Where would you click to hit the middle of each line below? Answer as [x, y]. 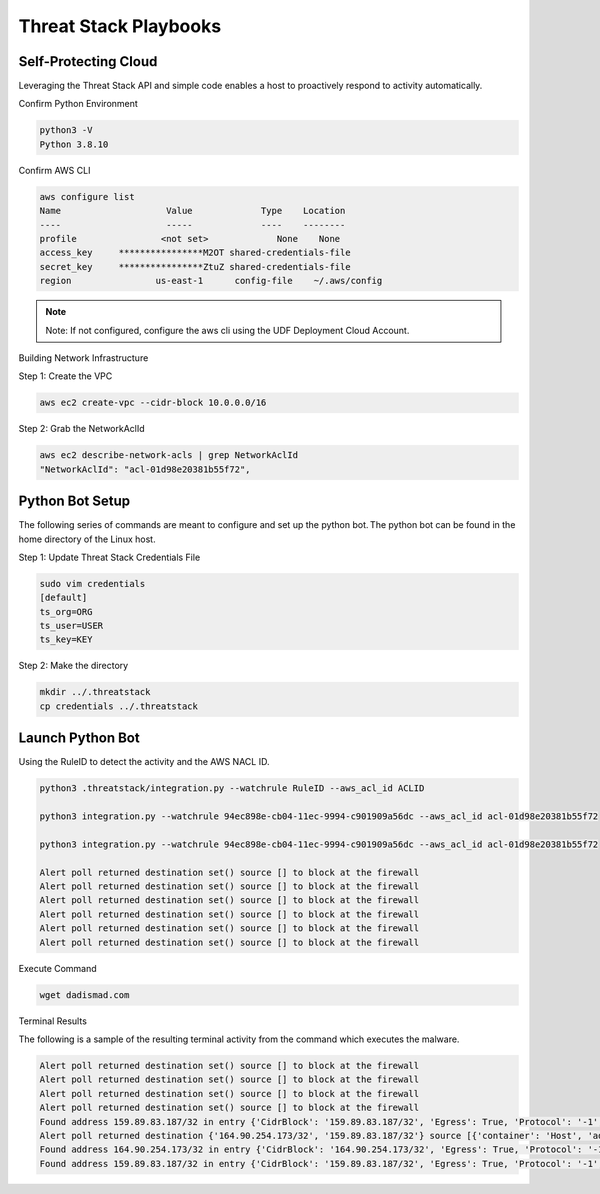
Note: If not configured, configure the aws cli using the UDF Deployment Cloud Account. [227, 330]
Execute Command [57, 968]
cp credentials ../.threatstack [119, 706]
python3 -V [66, 130]
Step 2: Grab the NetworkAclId [81, 429]
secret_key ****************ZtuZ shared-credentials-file [195, 266]
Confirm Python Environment [78, 104]
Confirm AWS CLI [54, 170]
